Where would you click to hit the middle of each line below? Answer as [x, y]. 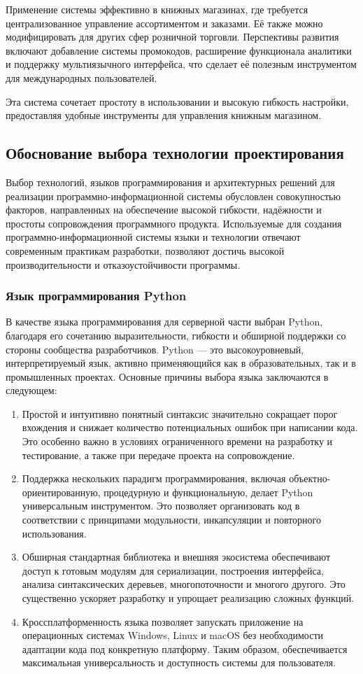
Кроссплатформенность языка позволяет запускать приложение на [163, 621]
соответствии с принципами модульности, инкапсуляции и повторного [171, 520]
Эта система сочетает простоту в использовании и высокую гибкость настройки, [177, 101]
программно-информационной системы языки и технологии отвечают [153, 237]
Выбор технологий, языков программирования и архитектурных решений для [170, 182]
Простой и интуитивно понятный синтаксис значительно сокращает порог [180, 413]
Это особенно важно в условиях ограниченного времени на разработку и [177, 441]
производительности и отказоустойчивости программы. [123, 264]
